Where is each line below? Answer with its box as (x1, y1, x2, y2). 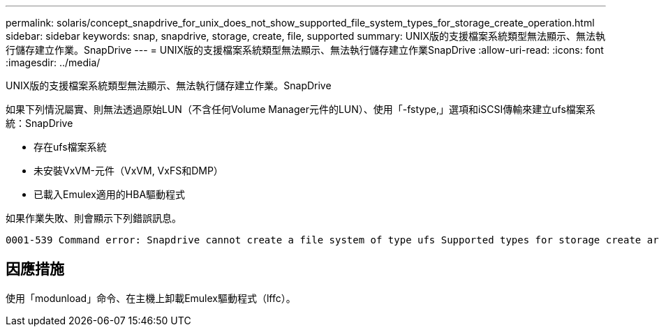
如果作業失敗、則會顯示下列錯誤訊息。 (6, 212, 182, 224)
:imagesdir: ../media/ (6, 56, 101, 68)
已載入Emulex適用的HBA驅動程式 (34, 188, 186, 200)
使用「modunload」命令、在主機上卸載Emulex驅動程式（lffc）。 (6, 292, 296, 304)
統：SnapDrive (6, 117, 73, 129)
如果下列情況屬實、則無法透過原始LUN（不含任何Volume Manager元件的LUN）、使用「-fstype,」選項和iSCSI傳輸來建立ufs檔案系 (6, 103, 595, 115)
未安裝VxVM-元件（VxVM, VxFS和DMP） (34, 165, 223, 176)
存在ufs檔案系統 (34, 141, 107, 153)
